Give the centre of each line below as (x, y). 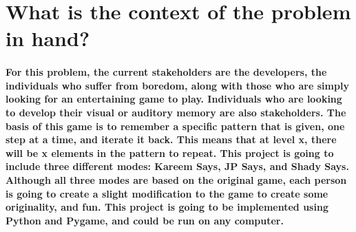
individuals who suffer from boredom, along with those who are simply (177, 85)
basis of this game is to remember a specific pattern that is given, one (175, 126)
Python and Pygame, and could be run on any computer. (145, 220)
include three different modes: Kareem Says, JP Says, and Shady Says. (177, 166)
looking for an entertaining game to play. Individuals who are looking (174, 99)
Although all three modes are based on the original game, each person (176, 179)
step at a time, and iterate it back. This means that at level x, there (171, 139)
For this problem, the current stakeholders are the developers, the (166, 72)
